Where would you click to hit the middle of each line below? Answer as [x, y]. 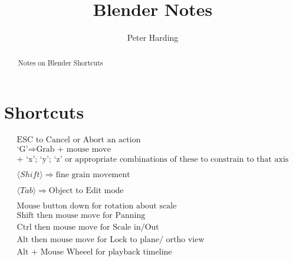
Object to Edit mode [86, 191]
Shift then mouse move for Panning [81, 216]
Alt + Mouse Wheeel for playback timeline [94, 252]
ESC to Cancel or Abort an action [79, 140]
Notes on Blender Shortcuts [60, 62]
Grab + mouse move [73, 150]
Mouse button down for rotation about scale [97, 206]
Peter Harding [153, 37]
